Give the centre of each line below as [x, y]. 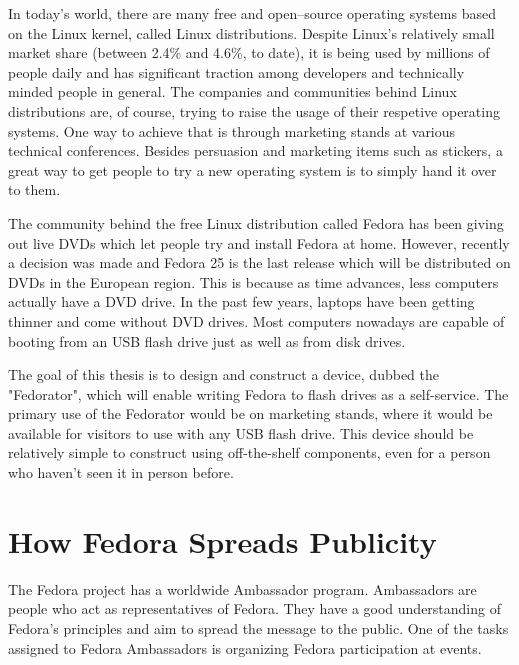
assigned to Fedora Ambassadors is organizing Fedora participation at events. [245, 647]
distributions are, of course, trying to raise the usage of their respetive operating [254, 110]
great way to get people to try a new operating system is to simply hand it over [252, 169]
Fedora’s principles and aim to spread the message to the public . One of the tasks [258, 627]
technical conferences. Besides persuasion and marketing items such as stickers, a [255, 150]
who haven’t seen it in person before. [121, 472]
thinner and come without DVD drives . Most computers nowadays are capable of [256, 320]
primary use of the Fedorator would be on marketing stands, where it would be [250, 413]
